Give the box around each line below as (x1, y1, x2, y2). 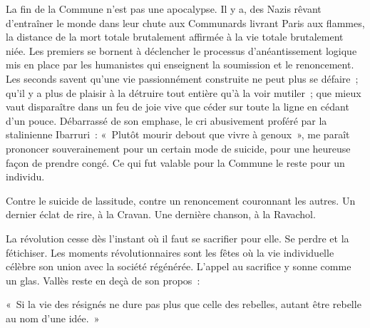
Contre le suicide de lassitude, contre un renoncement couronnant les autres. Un (6, 193, 356, 207)
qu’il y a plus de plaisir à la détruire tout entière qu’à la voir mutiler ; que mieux (6, 85, 361, 100)
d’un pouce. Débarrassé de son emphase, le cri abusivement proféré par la (6, 113, 327, 128)
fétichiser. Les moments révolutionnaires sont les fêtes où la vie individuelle (6, 245, 334, 260)
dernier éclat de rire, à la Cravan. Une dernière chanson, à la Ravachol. (6, 207, 316, 222)
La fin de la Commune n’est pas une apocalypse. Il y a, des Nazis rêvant (6, 1, 322, 16)
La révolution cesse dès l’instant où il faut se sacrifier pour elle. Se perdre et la (6, 230, 349, 245)
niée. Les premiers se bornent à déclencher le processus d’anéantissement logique (6, 43, 357, 58)
